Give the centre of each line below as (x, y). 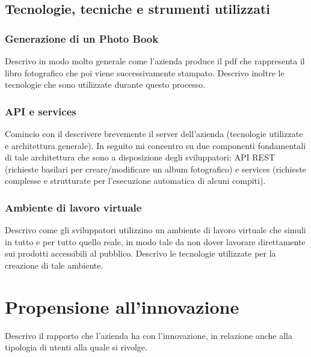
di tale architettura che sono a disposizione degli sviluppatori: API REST (140, 157)
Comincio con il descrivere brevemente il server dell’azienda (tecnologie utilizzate (154, 133)
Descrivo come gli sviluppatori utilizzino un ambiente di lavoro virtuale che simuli (155, 230)
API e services (41, 111)
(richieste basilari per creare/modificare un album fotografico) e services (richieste (155, 169)
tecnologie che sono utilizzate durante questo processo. (105, 84)
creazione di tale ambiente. (54, 265)
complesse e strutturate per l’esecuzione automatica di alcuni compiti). (135, 181)
